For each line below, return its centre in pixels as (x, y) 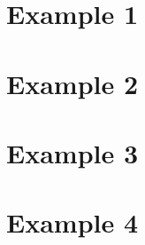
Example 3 (72, 152)
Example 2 (72, 83)
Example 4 (72, 222)
